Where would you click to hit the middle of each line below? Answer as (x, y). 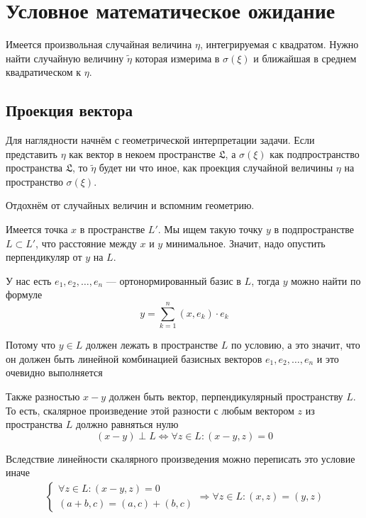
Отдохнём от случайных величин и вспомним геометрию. (130, 205)
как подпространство (315, 153)
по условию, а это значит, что (295, 345)
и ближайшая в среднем (305, 58)
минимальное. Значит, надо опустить (245, 243)
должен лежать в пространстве (152, 345)
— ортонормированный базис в (173, 280)
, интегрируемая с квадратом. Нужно (279, 44)
